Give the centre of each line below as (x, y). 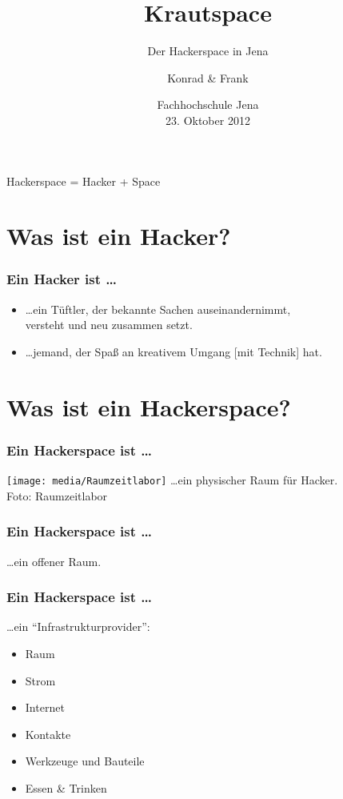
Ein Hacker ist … (62, 279)
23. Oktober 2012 (208, 120)
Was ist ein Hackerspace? (149, 406)
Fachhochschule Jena (208, 104)
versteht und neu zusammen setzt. (109, 325)
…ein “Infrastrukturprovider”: (78, 626)
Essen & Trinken (66, 787)
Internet (45, 707)
